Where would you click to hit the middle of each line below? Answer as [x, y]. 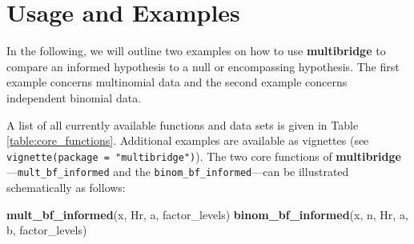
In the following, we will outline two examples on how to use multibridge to [196, 51]
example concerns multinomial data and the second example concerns [177, 82]
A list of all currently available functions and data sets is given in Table [183, 124]
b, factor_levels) [47, 230]
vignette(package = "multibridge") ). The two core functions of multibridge [204, 156]
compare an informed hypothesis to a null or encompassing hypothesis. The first [203, 66]
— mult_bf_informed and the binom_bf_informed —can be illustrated [178, 172]
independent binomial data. [74, 97]
